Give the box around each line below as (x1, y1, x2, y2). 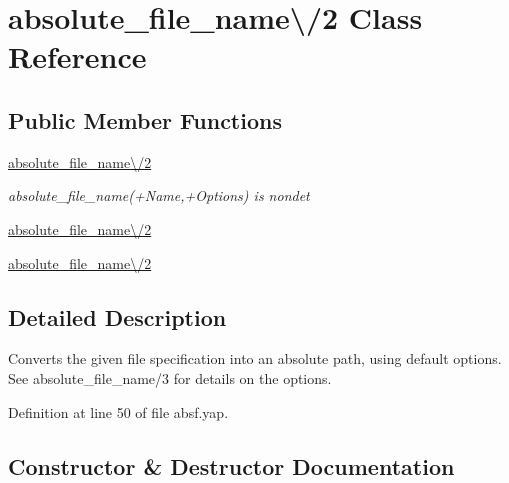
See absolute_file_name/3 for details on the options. (8, 367, 332, 388)
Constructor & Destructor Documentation (8, 450, 455, 481)
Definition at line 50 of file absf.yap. (8, 401, 229, 422)
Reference (8, 36, 147, 77)
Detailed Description (8, 301, 227, 332)
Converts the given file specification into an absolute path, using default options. (8, 348, 502, 369)
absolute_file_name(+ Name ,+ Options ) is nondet (8, 185, 310, 206)
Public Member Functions (8, 104, 282, 135)
